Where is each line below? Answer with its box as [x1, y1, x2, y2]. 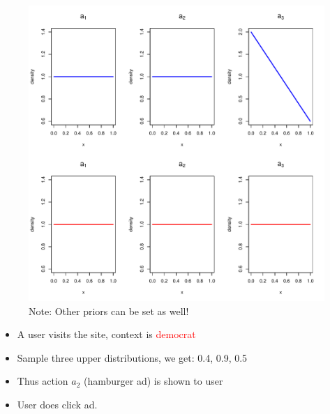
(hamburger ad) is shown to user [84, 374, 223, 388]
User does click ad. [17, 397, 98, 411]
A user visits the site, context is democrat [17, 327, 196, 342]
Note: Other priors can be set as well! [29, 303, 189, 318]
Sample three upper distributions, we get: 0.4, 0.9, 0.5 [17, 350, 248, 365]
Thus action [17, 374, 68, 388]
